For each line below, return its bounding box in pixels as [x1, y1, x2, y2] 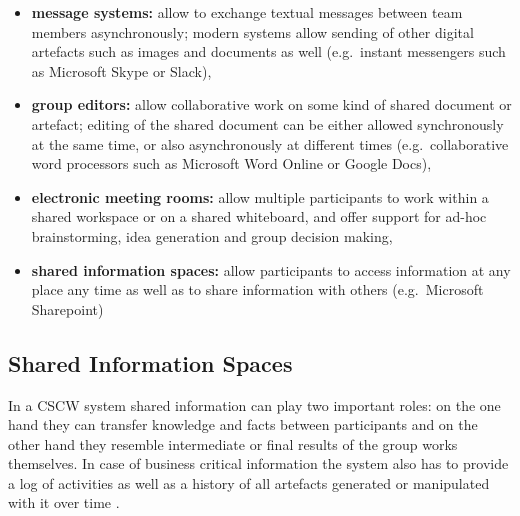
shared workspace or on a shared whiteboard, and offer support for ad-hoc [31, 206, 487, 227]
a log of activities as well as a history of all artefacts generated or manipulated [8, 472, 490, 493]
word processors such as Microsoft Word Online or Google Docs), [31, 153, 432, 174]
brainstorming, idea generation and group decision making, [31, 225, 393, 246]
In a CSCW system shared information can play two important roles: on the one [8, 394, 501, 415]
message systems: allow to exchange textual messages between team [31, 2, 463, 22]
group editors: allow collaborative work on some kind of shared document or [31, 94, 512, 115]
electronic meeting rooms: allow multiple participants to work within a [31, 186, 489, 207]
